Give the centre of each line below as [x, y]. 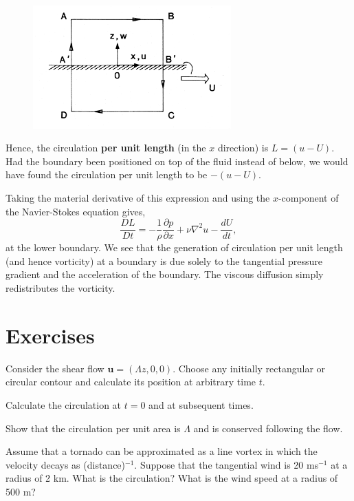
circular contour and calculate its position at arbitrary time [131, 382]
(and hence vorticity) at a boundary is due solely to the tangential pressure [164, 260]
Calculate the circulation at [64, 404]
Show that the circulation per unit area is [93, 428]
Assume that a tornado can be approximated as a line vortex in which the [162, 451]
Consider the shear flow [55, 368]
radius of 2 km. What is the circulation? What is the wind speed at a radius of [172, 478]
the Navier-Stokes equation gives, [76, 211]
